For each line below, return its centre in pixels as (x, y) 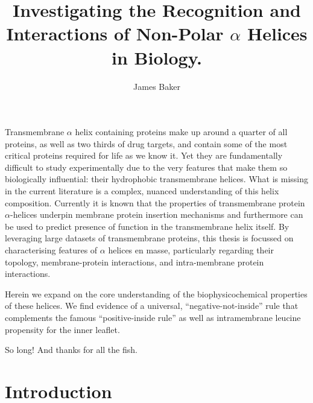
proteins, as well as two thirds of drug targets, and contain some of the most (146, 143)
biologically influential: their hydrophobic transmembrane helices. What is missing (157, 179)
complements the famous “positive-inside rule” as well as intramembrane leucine (153, 317)
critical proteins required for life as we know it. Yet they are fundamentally (144, 155)
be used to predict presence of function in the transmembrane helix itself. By (147, 226)
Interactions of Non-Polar (115, 33)
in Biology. (157, 57)
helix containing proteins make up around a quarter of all (181, 132)
